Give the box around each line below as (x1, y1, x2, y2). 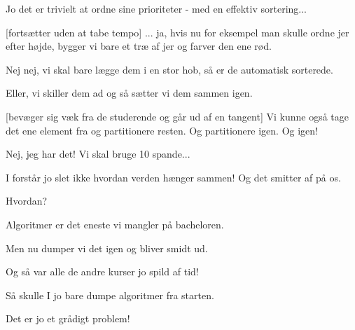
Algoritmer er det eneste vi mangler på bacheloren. (6, 216, 224, 231)
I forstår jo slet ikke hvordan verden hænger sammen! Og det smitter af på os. (6, 170, 341, 184)
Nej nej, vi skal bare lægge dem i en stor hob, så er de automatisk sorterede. (6, 62, 333, 76)
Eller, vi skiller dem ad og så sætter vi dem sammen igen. (6, 85, 253, 100)
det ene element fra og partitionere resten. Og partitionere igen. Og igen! (6, 123, 318, 137)
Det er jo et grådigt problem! (6, 311, 130, 326)
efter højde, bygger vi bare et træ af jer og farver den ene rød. (6, 39, 272, 53)
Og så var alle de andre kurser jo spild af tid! (6, 264, 199, 279)
